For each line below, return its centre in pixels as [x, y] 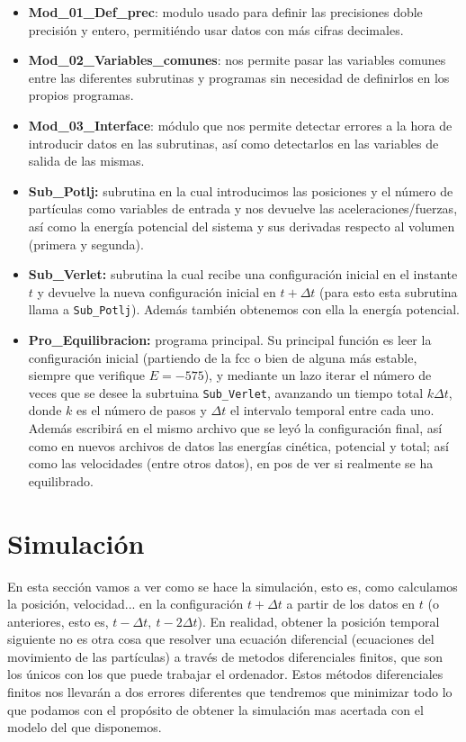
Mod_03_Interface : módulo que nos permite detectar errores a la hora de [240, 125]
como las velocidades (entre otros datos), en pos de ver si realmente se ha [231, 463]
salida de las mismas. [86, 161]
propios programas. [81, 95]
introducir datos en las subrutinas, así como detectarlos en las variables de [233, 143]
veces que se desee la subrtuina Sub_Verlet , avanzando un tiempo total [226, 392]
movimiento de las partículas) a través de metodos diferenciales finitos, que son [225, 656]
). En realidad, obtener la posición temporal [318, 621]
